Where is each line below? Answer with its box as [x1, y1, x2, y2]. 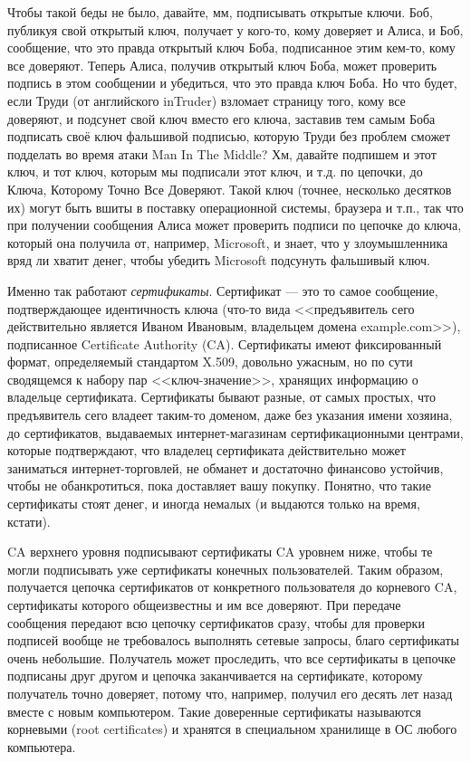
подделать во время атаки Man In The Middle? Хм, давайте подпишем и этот [7, 144, 437, 163]
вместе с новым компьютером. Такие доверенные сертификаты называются [7, 701, 421, 720]
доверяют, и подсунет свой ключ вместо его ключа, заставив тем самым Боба [7, 109, 436, 128]
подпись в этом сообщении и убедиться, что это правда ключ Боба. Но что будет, [7, 73, 457, 92]
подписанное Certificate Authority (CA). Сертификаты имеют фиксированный [7, 334, 442, 353]
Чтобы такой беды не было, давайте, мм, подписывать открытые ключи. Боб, [7, 3, 433, 21]
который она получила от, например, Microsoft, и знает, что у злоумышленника [7, 233, 448, 252]
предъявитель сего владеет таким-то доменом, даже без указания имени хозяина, [7, 405, 453, 424]
